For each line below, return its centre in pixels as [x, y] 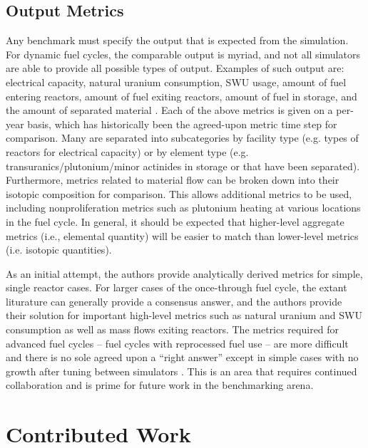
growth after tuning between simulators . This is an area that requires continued [182, 371]
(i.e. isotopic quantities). [59, 250]
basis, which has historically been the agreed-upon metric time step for [182, 124]
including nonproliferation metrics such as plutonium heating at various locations [183, 208]
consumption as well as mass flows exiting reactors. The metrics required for [173, 329]
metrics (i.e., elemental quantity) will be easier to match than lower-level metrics [182, 235]
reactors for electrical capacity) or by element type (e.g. [127, 151]
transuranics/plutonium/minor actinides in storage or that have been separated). [183, 166]
